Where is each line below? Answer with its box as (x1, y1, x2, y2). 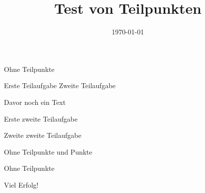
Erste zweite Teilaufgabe (4, 113, 78, 124)
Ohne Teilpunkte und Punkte (4, 146, 92, 157)
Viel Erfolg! (4, 179, 39, 190)
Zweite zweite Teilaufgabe (4, 130, 82, 140)
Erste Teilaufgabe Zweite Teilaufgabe (4, 80, 116, 91)
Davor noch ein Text (4, 96, 66, 107)
